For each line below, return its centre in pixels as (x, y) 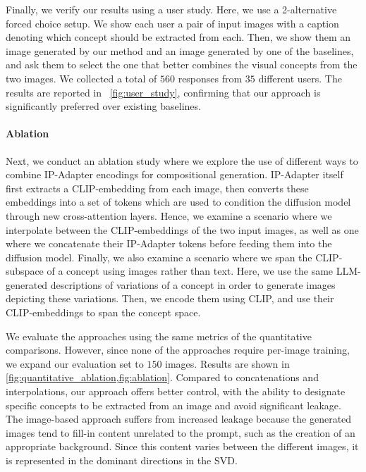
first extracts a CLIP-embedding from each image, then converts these (157, 188)
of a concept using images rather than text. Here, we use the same (190, 271)
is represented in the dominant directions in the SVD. (122, 460)
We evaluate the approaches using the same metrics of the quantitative (159, 336)
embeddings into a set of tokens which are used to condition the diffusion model (178, 202)
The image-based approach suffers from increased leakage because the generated (179, 419)
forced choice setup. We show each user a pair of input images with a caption (172, 23)
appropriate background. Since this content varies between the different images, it (182, 446)
